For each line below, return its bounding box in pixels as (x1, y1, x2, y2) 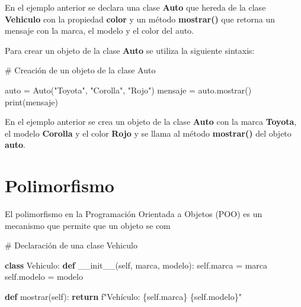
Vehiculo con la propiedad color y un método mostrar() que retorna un (5, 12, 276, 25)
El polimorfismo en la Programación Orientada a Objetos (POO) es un (5, 208, 262, 220)
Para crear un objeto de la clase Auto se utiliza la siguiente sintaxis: (5, 44, 255, 56)
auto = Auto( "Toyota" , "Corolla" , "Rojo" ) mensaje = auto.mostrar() (5, 83, 252, 96)
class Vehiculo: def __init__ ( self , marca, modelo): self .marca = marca (5, 258, 268, 271)
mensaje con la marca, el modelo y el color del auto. (5, 24, 194, 37)
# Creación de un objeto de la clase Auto (5, 64, 156, 76)
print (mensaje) (5, 95, 58, 108)
